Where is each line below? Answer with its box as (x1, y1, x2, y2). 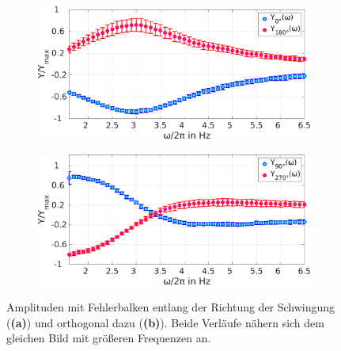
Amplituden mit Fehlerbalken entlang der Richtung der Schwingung (6, 299, 335, 315)
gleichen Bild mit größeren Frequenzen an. (6, 330, 211, 346)
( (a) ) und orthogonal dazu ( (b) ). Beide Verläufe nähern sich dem (6, 314, 324, 330)
